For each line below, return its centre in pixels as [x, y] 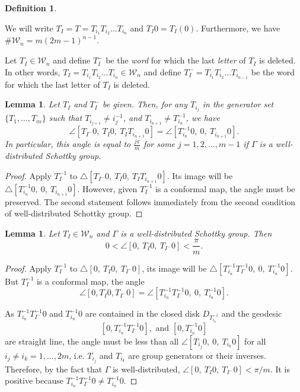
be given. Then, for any [145, 104]
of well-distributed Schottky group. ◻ [74, 213]
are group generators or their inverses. [197, 355]
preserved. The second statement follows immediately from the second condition [150, 201]
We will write [29, 28]
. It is [280, 369]
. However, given [107, 188]
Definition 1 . [31, 8]
